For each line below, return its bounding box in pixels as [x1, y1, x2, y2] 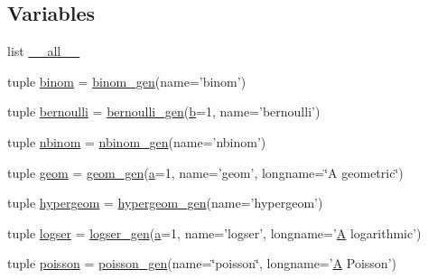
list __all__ [7, 42, 80, 60]
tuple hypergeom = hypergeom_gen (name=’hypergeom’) [7, 193, 323, 212]
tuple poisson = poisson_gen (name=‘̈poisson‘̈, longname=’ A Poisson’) [7, 254, 396, 273]
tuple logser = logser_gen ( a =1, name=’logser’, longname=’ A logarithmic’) [7, 223, 422, 242]
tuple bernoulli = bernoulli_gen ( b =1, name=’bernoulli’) [7, 102, 321, 121]
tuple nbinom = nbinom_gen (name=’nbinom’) [7, 132, 266, 151]
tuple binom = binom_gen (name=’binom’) [7, 71, 247, 90]
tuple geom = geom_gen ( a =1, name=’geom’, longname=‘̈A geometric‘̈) [7, 163, 404, 181]
